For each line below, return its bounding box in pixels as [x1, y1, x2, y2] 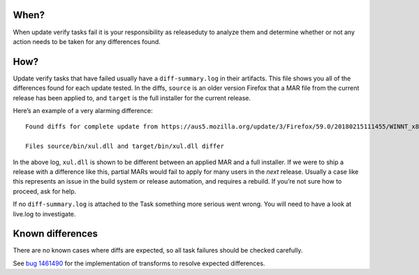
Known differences [13, 228, 98, 240]
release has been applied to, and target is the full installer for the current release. [13, 94, 251, 102]
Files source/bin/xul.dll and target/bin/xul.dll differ [25, 142, 225, 150]
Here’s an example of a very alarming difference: [13, 106, 153, 114]
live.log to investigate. [13, 209, 76, 218]
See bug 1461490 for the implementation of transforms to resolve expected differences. [13, 259, 265, 267]
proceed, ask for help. [13, 187, 77, 195]
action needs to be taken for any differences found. [13, 37, 161, 45]
